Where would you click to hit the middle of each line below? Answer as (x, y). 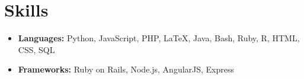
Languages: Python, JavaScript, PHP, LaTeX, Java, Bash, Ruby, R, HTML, (159, 38)
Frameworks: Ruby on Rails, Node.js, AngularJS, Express (126, 69)
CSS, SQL (36, 49)
